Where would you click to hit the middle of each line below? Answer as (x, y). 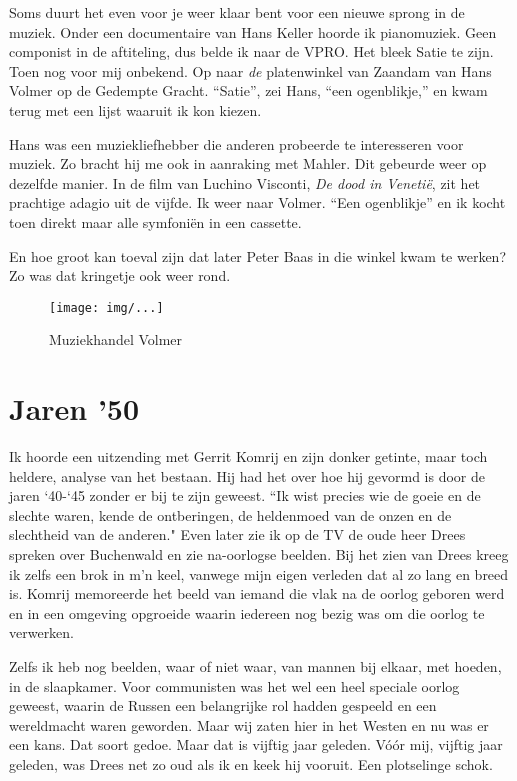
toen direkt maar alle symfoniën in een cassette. (155, 221)
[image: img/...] (106, 307)
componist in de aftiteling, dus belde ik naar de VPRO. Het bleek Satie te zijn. (251, 51)
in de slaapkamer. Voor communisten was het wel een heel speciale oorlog (234, 685)
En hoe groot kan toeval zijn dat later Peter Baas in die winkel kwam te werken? (257, 255)
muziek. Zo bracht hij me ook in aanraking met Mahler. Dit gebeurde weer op (248, 163)
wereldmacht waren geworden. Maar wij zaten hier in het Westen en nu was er (249, 724)
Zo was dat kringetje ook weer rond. (120, 275)
